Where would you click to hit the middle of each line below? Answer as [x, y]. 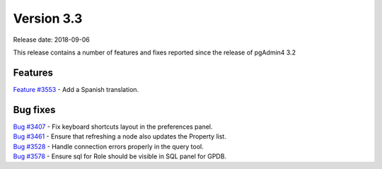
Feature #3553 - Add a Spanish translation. [76, 89]
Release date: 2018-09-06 [51, 40]
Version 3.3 [48, 18]
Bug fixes [34, 110]
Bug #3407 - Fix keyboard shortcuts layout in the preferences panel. [113, 127]
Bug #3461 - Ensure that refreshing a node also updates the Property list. [120, 136]
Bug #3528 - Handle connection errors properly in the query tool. [109, 146]
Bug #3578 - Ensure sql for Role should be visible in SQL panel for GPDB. [120, 156]
